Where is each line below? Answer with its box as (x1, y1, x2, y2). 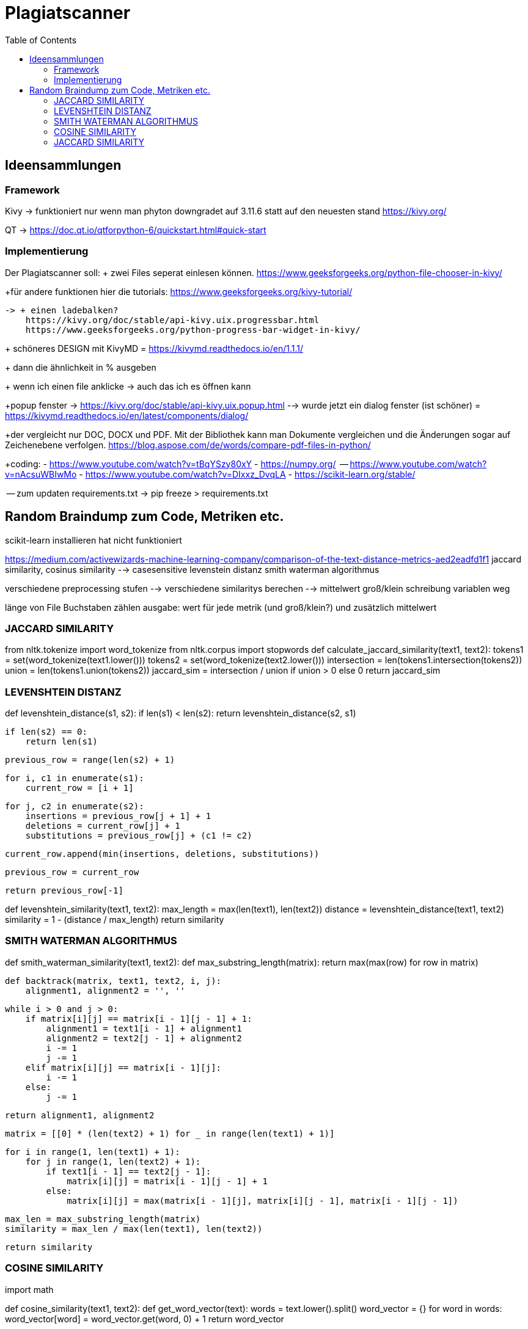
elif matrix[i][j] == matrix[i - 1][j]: (25, 1062, 222, 1072)
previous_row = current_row (5, 867, 139, 878)
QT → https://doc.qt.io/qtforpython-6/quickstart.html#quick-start (5, 224, 266, 235)
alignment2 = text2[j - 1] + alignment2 (46, 1033, 242, 1043)
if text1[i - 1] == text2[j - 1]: (46, 1166, 211, 1176)
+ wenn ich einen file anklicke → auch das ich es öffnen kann (5, 380, 251, 391)
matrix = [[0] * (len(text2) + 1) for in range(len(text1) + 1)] (5, 1128, 335, 1138)
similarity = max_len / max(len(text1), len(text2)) (5, 1223, 263, 1234)
